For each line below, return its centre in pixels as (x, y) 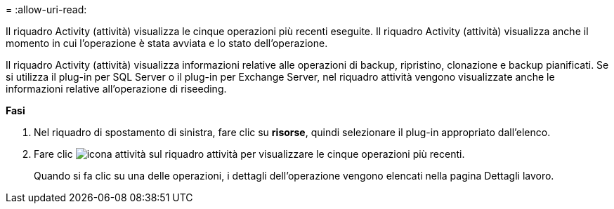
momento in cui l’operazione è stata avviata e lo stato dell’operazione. (167, 43)
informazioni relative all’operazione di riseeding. (116, 89)
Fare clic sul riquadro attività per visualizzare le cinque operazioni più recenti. (249, 154)
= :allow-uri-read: (46, 9)
